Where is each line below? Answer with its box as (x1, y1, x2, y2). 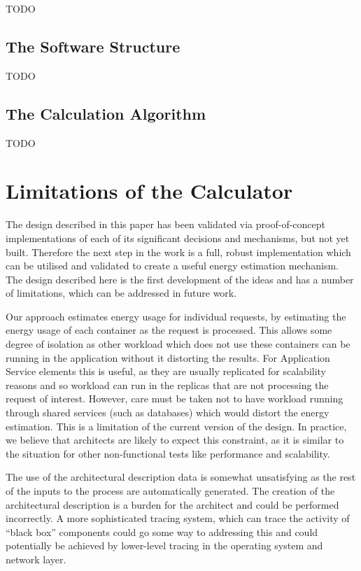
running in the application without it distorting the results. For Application (6, 350, 330, 365)
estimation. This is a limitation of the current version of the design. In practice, (6, 418, 347, 433)
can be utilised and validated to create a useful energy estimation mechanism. (6, 258, 339, 273)
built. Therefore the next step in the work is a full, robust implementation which (6, 244, 351, 259)
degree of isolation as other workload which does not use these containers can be (6, 337, 351, 351)
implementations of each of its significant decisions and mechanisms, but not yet (6, 230, 350, 245)
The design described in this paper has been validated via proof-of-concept (6, 217, 326, 232)
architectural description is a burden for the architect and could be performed (6, 497, 339, 512)
